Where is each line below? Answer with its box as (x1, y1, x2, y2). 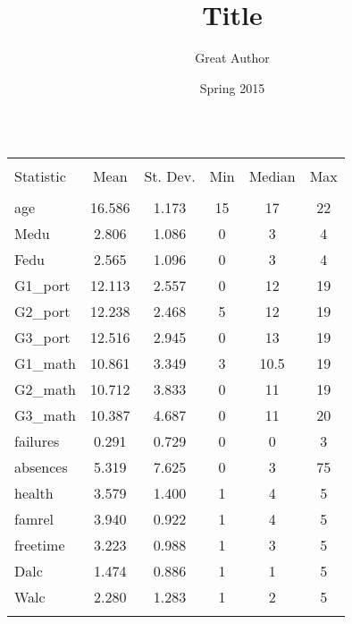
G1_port (14, 275, 71, 296)
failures (14, 431, 60, 452)
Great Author (195, 48, 270, 67)
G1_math (14, 353, 77, 374)
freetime (14, 534, 65, 556)
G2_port (14, 301, 71, 322)
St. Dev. (144, 166, 196, 187)
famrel (14, 509, 54, 530)
